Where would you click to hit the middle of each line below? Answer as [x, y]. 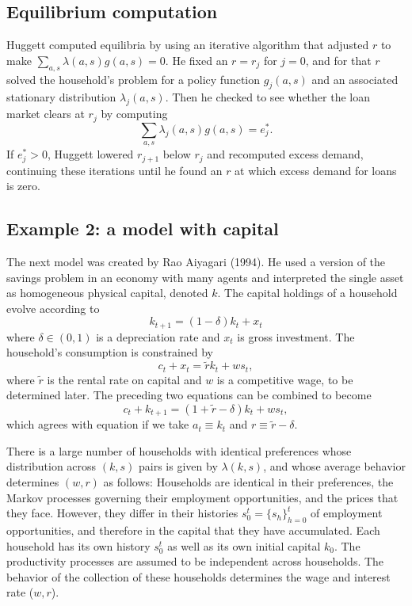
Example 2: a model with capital [143, 229]
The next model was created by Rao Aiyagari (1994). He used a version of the [196, 261]
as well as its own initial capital [244, 545]
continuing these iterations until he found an [114, 170]
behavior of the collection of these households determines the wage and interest [198, 576]
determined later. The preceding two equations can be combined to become [189, 395]
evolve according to [53, 308]
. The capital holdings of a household [307, 293]
